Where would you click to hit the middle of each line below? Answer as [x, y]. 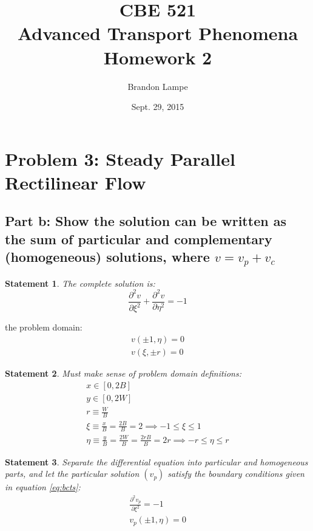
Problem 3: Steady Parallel [120, 158]
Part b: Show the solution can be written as [146, 221]
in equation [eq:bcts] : [43, 487]
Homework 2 [158, 57]
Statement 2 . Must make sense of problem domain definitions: [123, 373]
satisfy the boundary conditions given [236, 474]
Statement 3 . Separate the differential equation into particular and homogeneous [156, 461]
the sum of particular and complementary [139, 238]
